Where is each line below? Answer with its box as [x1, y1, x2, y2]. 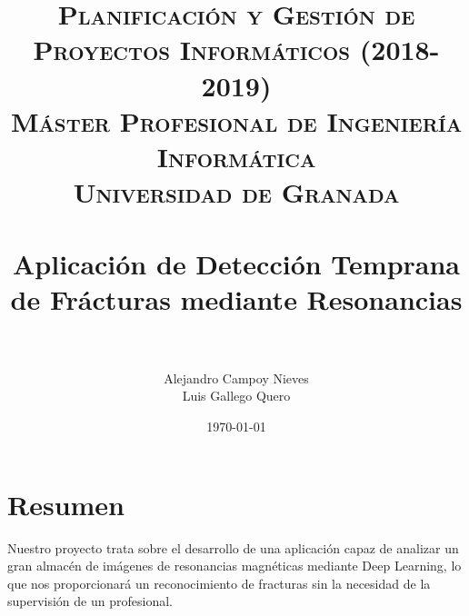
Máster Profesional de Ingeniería [10, 102, 463, 139]
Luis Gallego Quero [182, 386, 291, 405]
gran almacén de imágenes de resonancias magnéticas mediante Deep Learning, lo [7, 556, 462, 575]
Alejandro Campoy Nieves [164, 368, 309, 387]
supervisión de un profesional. [7, 591, 173, 611]
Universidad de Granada [73, 174, 400, 211]
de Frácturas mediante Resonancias [10, 280, 463, 317]
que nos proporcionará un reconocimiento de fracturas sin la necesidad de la [7, 573, 431, 592]
